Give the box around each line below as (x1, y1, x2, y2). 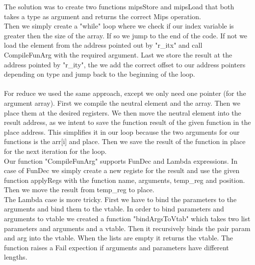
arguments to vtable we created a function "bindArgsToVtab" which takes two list (4, 213, 251, 224)
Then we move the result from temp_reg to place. (4, 184, 154, 195)
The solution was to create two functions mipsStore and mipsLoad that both (4, 1, 234, 11)
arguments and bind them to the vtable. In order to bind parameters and (4, 204, 224, 214)
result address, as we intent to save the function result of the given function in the (4, 117, 251, 127)
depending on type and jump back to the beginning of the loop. (4, 69, 195, 79)
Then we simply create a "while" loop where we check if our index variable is (4, 21, 234, 31)
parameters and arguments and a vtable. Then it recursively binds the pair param (4, 223, 251, 233)
